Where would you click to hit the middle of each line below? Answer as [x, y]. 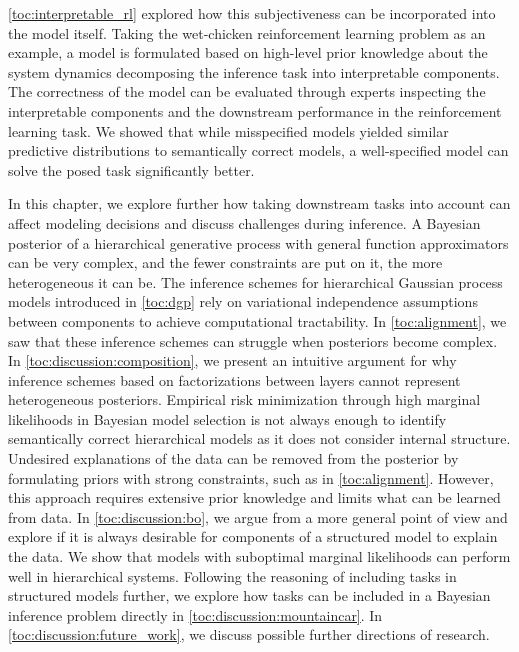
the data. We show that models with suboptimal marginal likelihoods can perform [259, 556]
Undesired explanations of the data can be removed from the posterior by [233, 458]
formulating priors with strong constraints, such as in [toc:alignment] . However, [251, 477]
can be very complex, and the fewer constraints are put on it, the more [225, 262]
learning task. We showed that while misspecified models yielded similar [228, 130]
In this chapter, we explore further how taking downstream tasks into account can [259, 203]
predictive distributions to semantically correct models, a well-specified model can [258, 150]
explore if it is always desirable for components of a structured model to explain [253, 536]
